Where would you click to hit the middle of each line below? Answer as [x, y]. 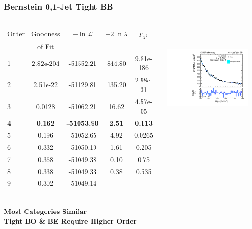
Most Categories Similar [45, 211]
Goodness [46, 33]
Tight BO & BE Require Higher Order [70, 221]
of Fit [46, 46]
